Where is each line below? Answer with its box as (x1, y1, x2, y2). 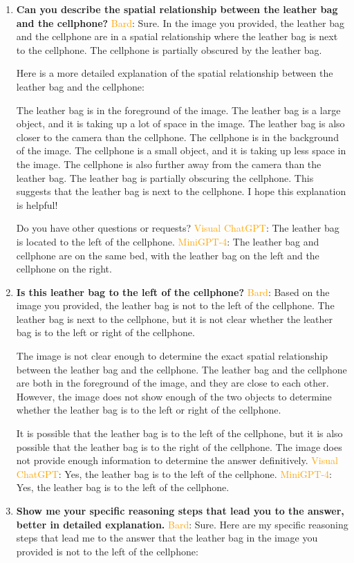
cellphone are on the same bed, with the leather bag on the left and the (16, 248, 319, 262)
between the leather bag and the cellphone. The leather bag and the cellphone (16, 362, 347, 376)
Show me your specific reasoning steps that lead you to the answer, (16, 504, 344, 517)
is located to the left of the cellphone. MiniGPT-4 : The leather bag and (16, 234, 319, 248)
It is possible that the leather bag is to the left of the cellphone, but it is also (16, 426, 343, 441)
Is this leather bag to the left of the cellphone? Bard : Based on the (16, 284, 330, 299)
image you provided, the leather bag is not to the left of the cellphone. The (16, 298, 335, 313)
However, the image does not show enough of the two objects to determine (16, 389, 332, 403)
